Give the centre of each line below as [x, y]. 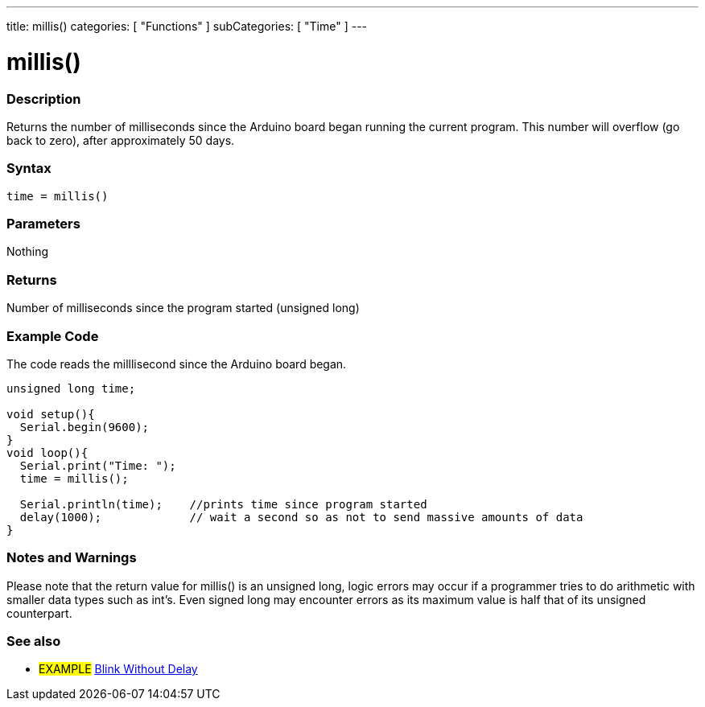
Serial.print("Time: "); [98, 465]
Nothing [28, 252]
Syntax [29, 169]
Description [44, 99]
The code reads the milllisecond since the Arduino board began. [177, 364]
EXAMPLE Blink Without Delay [118, 669]
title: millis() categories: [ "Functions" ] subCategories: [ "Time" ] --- [187, 26]
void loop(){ [47, 452]
